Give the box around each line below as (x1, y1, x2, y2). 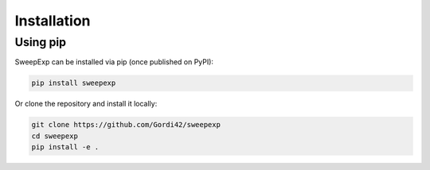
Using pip (14, 35, 67, 49)
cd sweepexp (31, 131, 79, 141)
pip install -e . (31, 143, 100, 152)
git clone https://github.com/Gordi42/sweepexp (31, 120, 221, 129)
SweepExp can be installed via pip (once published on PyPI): (14, 57, 214, 67)
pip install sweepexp (31, 79, 116, 87)
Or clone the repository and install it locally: (14, 99, 158, 109)
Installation (14, 12, 91, 29)
